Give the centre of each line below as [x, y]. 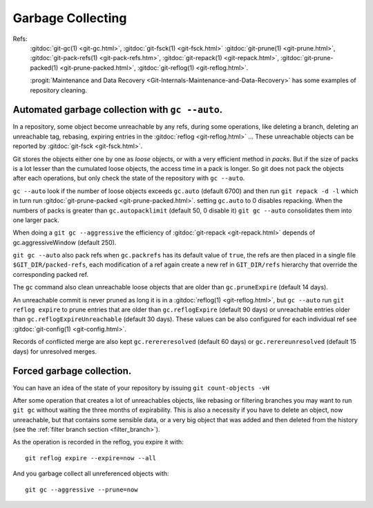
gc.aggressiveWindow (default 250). [65, 242]
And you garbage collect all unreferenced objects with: [91, 473]
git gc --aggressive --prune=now [82, 489]
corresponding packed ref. [51, 274]
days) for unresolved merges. [55, 351]
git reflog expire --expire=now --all [91, 458]
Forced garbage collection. [72, 371]
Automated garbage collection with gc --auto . [118, 110]
